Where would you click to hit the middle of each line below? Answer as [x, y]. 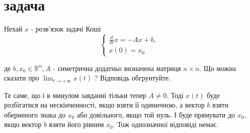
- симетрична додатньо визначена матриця [117, 68]
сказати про [22, 78]
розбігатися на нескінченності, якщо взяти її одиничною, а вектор [105, 105]
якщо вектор [23, 124]
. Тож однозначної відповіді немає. [166, 124]
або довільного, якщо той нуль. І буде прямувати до [156, 114]
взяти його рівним [77, 124]
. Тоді [175, 95]
